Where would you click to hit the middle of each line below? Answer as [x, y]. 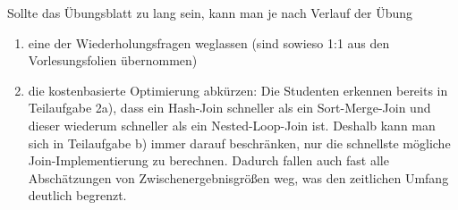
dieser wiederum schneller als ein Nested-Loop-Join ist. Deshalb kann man [232, 125]
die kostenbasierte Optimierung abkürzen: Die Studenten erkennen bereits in [238, 90]
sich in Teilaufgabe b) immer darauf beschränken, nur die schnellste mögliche [239, 143]
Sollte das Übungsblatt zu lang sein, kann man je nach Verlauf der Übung [210, 13]
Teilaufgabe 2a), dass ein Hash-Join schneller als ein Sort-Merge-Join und [229, 108]
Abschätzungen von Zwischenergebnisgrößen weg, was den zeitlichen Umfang [238, 177]
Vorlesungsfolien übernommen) [113, 60]
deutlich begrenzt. [77, 195]
